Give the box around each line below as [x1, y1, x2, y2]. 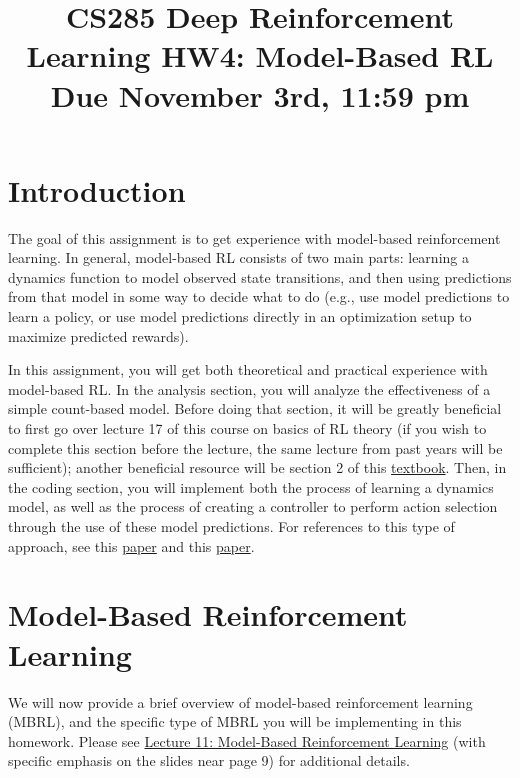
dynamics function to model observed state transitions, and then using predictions [8, 266, 512, 287]
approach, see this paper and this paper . [8, 535, 255, 556]
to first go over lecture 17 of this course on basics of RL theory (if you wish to [8, 418, 487, 439]
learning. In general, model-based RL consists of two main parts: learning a [8, 247, 469, 268]
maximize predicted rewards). [8, 325, 189, 346]
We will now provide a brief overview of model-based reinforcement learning [8, 691, 473, 712]
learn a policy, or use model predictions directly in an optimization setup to [8, 306, 472, 327]
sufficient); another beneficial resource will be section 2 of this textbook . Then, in [8, 457, 507, 478]
